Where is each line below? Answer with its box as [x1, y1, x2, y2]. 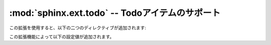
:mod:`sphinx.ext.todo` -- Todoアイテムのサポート [9, 7, 221, 18]
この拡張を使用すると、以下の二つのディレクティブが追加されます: [9, 25, 147, 31]
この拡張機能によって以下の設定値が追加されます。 [9, 34, 114, 40]
